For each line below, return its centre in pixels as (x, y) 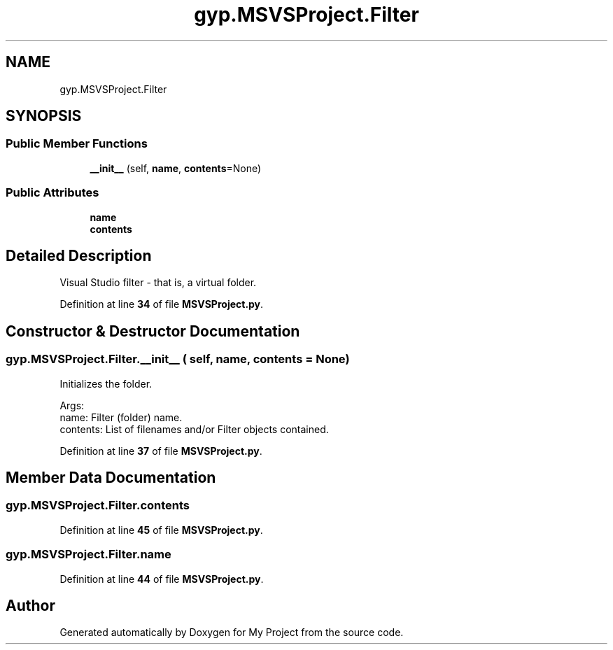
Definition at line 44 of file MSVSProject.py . (162, 579)
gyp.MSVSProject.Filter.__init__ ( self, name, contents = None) (178, 359)
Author (30, 606)
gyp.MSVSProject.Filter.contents (98, 506)
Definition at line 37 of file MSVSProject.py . (161, 451)
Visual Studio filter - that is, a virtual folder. (158, 283)
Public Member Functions (77, 144)
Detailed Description (79, 255)
